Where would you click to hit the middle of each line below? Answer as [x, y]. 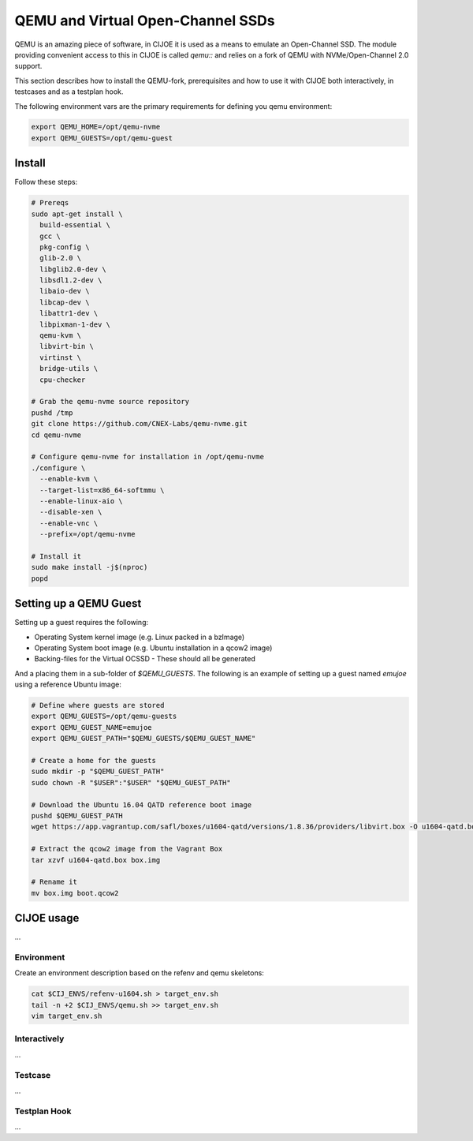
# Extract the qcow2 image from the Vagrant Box [127, 849]
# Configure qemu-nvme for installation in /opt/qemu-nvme [147, 457]
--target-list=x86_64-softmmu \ [102, 490]
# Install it [56, 556]
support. [28, 66]
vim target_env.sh [67, 1016]
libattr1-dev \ [69, 313]
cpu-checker [63, 380]
